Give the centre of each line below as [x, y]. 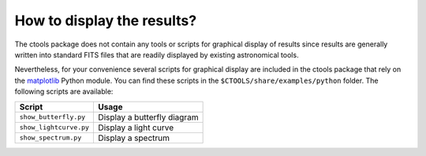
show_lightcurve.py [54, 127]
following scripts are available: [64, 91]
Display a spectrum [134, 138]
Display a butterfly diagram [148, 117]
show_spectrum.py [50, 138]
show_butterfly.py [52, 117]
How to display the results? [106, 20]
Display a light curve [136, 128]
